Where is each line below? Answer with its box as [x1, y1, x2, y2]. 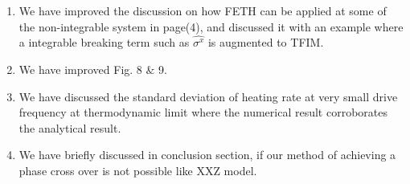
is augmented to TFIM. [207, 34, 324, 51]
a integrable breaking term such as [18, 34, 190, 51]
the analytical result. [18, 119, 121, 136]
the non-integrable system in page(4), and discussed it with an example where [18, 18, 404, 35]
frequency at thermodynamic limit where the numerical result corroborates [18, 104, 387, 121]
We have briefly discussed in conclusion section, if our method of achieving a [18, 146, 396, 163]
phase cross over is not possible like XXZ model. [18, 162, 257, 179]
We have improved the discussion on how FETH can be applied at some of [18, 2, 387, 18]
